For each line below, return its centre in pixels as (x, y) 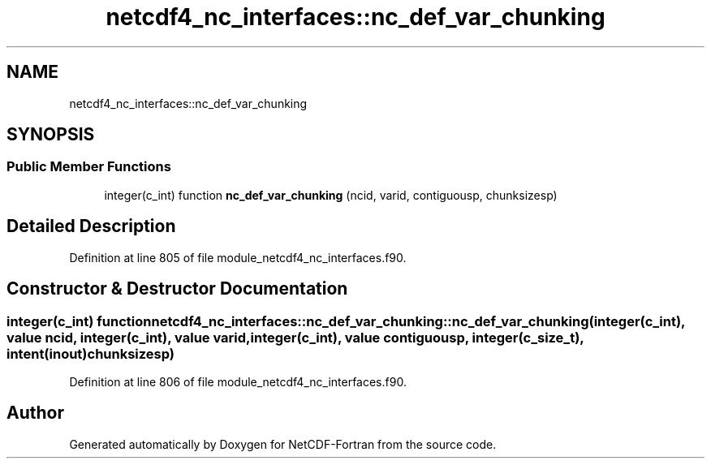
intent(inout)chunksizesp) (91, 353)
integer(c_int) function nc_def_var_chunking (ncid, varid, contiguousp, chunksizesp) (331, 195)
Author (35, 413)
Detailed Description (91, 226)
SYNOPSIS (51, 135)
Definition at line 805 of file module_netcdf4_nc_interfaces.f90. (238, 257)
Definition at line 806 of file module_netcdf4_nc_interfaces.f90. (238, 381)
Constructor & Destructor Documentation (177, 289)
